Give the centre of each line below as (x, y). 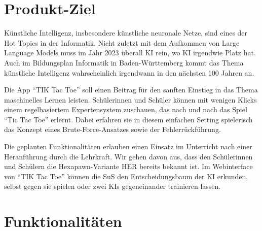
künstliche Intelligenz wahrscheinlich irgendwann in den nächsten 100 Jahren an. (129, 72)
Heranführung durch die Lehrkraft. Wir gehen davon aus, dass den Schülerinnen (128, 156)
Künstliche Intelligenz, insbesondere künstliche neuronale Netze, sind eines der (126, 33)
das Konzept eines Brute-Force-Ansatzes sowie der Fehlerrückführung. (113, 129)
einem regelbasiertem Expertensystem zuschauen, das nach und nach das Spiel (126, 109)
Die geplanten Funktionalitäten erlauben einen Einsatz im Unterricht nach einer (128, 146)
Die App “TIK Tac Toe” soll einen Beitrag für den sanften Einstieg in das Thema (131, 90)
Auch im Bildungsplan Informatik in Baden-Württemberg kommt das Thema (124, 62)
